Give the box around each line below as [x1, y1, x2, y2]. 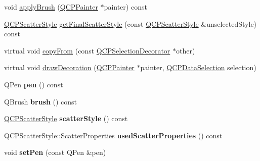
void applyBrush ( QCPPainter [4, 2, 98, 12]
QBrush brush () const [4, 96, 77, 106]
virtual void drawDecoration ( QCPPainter [4, 62, 135, 73]
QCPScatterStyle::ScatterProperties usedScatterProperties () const [4, 130, 223, 140]
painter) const [104, 2, 147, 12]
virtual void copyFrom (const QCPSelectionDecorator [4, 45, 170, 56]
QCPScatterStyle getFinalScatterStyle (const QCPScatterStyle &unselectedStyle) [4, 18, 257, 29]
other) [176, 45, 195, 56]
